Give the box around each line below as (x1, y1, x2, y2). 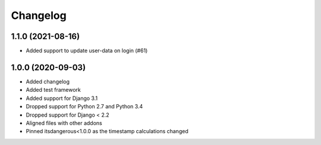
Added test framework (26, 86, 81, 94)
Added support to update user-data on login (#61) (26, 47, 148, 54)
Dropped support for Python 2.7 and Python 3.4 (26, 103, 143, 110)
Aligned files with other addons (26, 119, 102, 127)
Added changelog (26, 78, 70, 85)
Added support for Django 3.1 (26, 95, 98, 102)
